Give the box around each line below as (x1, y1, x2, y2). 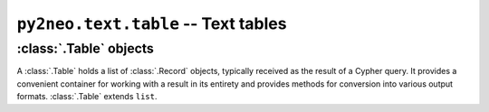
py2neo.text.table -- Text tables (16, 14, 287, 33)
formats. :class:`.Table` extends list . (16, 91, 158, 102)
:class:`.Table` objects (16, 41, 154, 57)
